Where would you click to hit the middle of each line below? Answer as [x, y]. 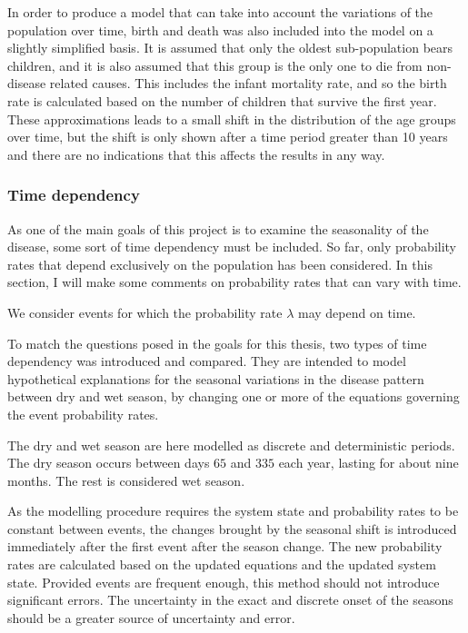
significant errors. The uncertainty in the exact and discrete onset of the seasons [230, 600]
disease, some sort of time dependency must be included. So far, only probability [232, 247]
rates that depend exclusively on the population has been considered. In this [220, 264]
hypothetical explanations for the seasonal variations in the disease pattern [216, 378]
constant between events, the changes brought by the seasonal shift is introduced [232, 528]
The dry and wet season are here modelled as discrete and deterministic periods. [231, 445]
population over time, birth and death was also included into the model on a [220, 30]
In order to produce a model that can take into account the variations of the [220, 12]
